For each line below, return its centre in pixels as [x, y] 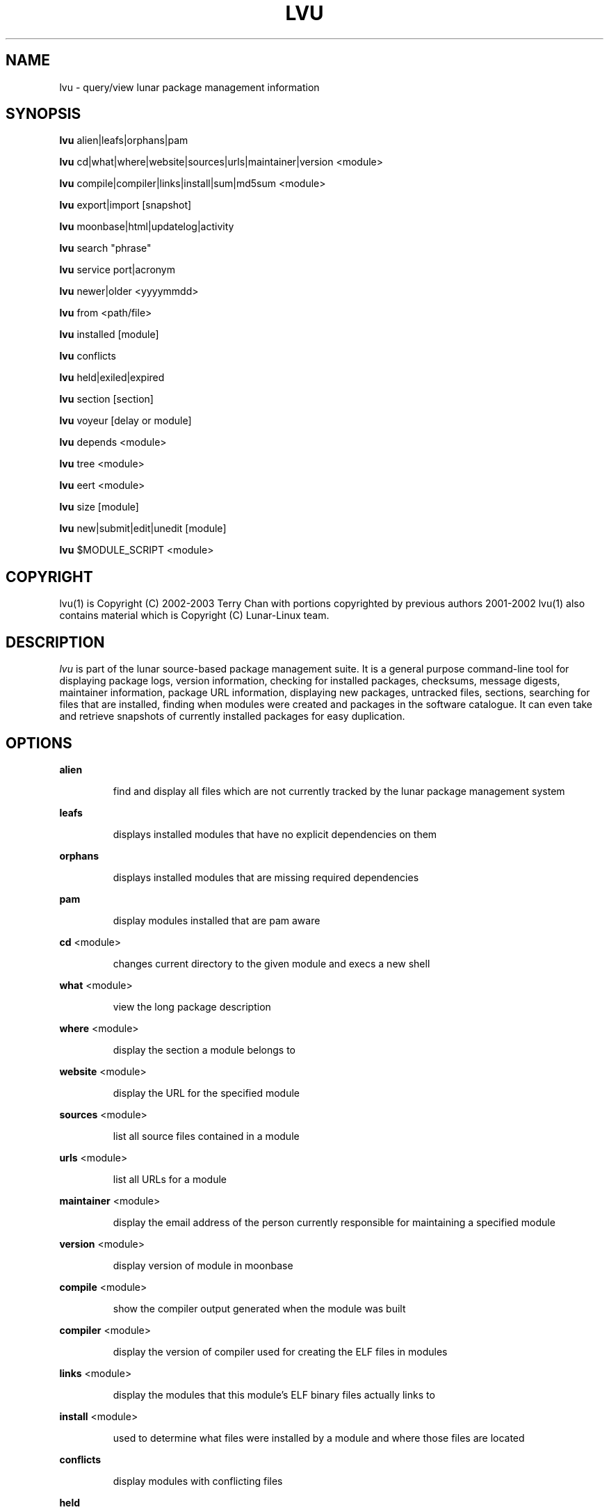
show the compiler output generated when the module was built [259, 1308]
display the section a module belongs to [204, 1049]
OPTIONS [39, 743]
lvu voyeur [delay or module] [125, 421]
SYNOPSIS [43, 114]
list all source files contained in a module [206, 1136]
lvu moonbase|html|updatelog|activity [147, 227]
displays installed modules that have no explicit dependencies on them [275, 834]
